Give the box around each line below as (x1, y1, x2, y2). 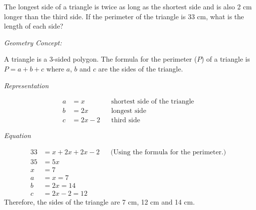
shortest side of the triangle (111, 98, 194, 105)
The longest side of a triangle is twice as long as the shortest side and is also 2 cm (4, 1, 252, 11)
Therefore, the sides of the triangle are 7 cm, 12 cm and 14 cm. (4, 197, 195, 207)
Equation (4, 130, 31, 140)
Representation (4, 80, 49, 90)
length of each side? (4, 21, 64, 31)
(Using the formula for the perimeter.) (110, 148, 226, 156)
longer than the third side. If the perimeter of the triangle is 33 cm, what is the (4, 11, 244, 21)
